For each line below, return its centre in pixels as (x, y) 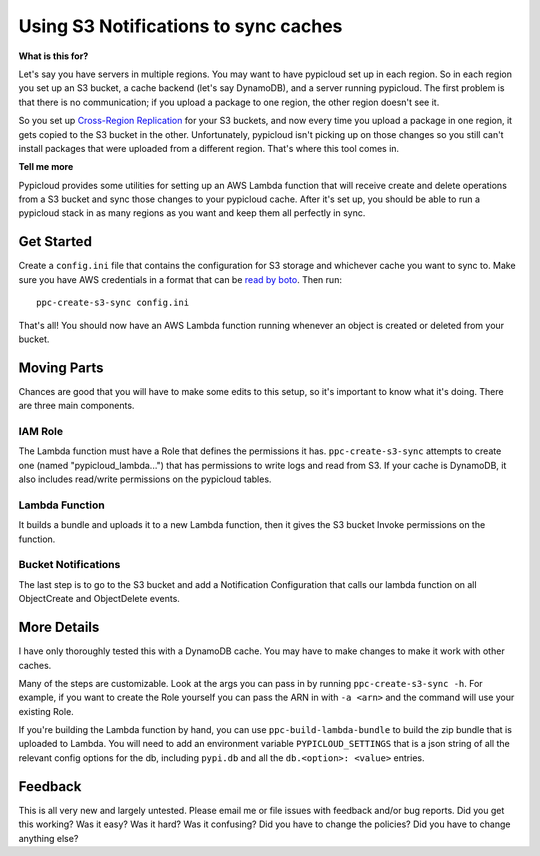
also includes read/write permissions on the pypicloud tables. (145, 479)
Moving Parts (61, 367)
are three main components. (76, 406)
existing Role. (46, 711)
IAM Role (41, 431)
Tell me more (46, 167)
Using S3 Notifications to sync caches (180, 26)
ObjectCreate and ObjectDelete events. (99, 599)
